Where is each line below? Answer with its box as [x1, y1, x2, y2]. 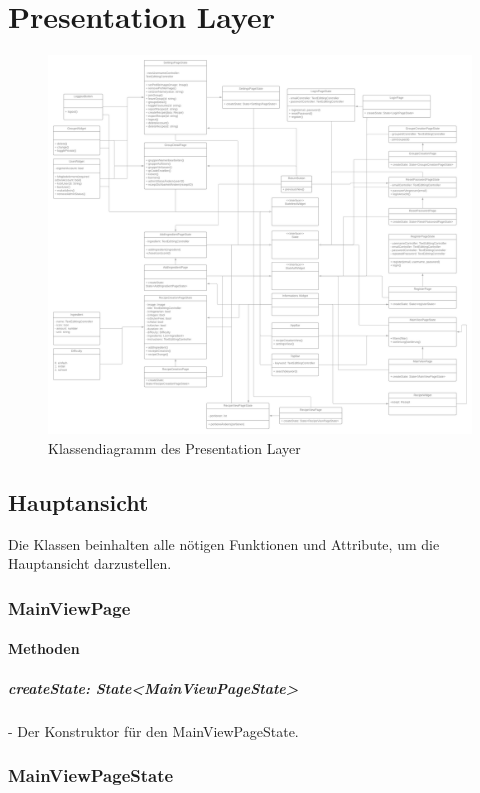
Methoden [8, 638, 80, 659]
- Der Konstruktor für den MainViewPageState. [8, 720, 299, 741]
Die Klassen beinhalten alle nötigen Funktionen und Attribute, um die [8, 533, 440, 554]
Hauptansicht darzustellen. [8, 553, 172, 574]
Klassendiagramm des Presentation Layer [48, 438, 301, 458]
